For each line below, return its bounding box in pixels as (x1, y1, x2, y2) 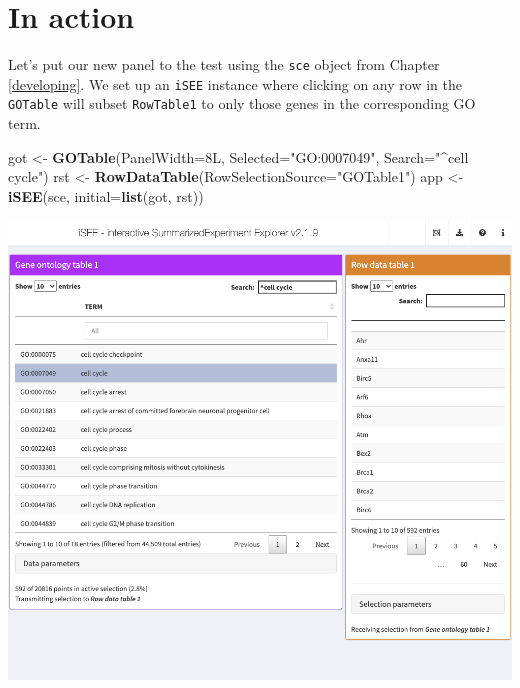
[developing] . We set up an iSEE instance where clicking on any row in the (8, 73, 462, 94)
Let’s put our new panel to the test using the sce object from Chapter (8, 54, 440, 75)
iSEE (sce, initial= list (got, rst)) (8, 185, 204, 206)
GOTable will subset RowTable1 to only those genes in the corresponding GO (8, 93, 476, 114)
